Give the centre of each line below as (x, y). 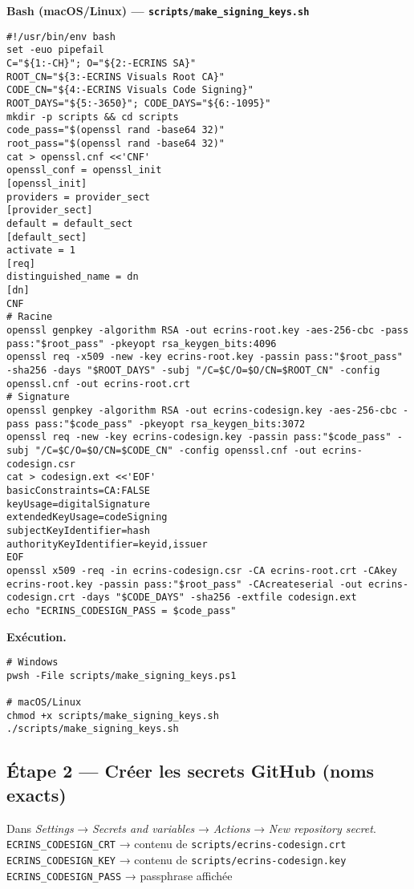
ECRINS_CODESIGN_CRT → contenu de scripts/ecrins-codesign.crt (177, 844)
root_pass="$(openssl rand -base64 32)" (116, 143)
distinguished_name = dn (73, 277)
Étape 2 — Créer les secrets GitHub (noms (191, 771)
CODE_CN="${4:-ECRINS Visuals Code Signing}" (130, 90)
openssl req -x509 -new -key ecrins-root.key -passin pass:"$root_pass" (205, 357)
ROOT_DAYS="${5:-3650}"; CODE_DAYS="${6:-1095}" (139, 103)
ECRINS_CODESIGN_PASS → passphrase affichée (120, 875)
